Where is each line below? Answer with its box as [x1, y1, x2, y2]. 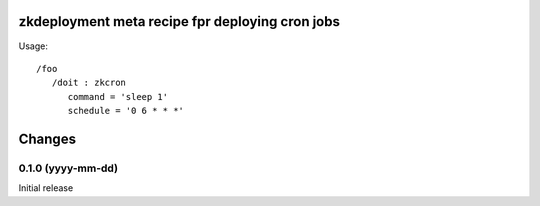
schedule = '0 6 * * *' [67, 105, 185, 117]
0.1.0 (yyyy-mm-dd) [18, 161, 119, 175]
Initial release [18, 182, 74, 194]
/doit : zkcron [51, 77, 127, 89]
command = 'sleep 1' [67, 91, 169, 102]
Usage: [18, 40, 49, 52]
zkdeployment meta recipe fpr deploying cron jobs [18, 13, 340, 30]
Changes [18, 130, 77, 147]
